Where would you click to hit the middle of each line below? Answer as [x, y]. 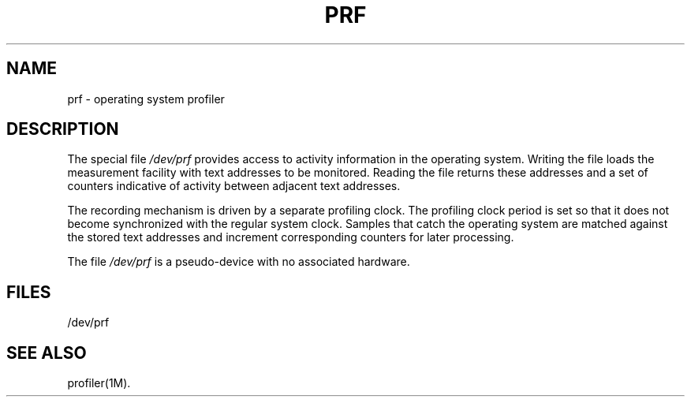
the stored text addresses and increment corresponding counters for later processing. [291, 237]
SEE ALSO [47, 353]
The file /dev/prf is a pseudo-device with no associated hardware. [239, 262]
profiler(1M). [99, 383]
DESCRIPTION [63, 129]
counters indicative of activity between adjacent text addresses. [234, 186]
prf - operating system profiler [146, 99]
